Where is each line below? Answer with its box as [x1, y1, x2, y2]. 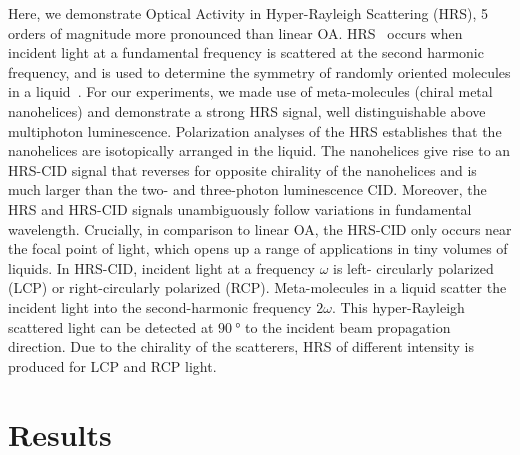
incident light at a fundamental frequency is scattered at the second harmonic [8, 42, 484, 63]
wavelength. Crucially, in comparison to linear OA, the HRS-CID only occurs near [8, 218, 512, 239]
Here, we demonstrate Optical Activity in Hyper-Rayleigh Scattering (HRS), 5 [8, 3, 489, 23]
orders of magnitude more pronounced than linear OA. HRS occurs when [8, 22, 463, 43]
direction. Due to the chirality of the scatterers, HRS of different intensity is [8, 336, 474, 357]
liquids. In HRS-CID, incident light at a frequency [8, 257, 315, 278]
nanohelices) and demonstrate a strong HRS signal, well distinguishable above [8, 100, 486, 121]
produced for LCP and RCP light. [8, 355, 217, 376]
